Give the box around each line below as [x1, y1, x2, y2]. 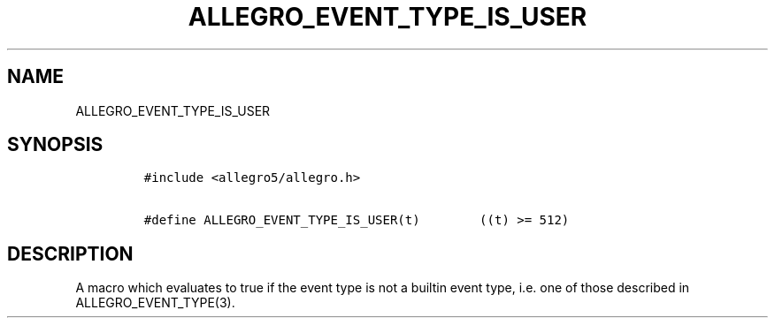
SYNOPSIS [7, 133, 104, 156]
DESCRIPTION [7, 242, 134, 265]
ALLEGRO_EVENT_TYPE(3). [75, 295, 235, 311]
